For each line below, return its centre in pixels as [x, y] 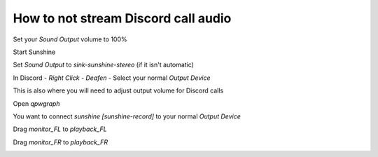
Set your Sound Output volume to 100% [70, 39]
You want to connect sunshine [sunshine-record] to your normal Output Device [127, 116]
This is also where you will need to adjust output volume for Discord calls [118, 90]
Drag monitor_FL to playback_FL [60, 129]
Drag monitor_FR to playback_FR [61, 142]
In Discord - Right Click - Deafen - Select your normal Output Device [112, 78]
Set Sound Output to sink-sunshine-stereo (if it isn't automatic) [103, 65]
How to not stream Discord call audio [122, 18]
